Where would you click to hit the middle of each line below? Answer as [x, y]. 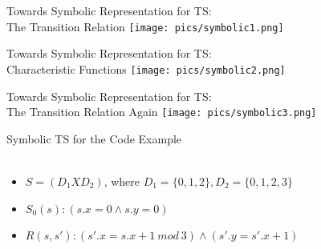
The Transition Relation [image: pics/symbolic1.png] [145, 26]
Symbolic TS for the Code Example [94, 138]
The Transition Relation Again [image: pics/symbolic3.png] [162, 112]
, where [122, 181]
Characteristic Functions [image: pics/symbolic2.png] [146, 68]
